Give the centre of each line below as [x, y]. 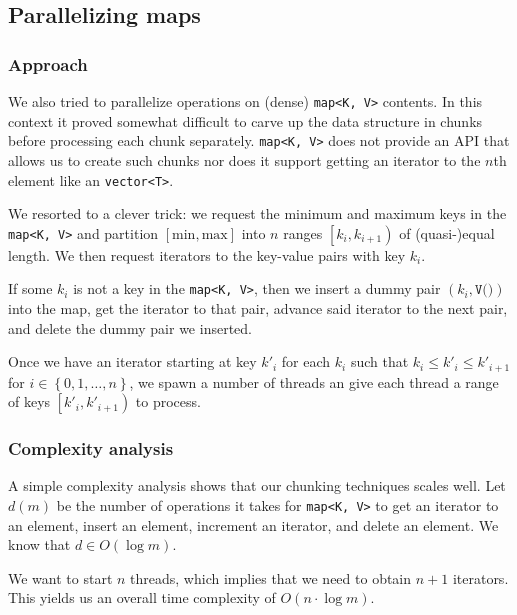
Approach [48, 63]
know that [39, 544]
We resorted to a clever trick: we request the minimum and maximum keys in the [257, 213]
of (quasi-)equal [447, 232]
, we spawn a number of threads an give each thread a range [314, 381]
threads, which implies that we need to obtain [271, 577]
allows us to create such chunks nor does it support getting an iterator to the [244, 159]
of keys [29, 401]
